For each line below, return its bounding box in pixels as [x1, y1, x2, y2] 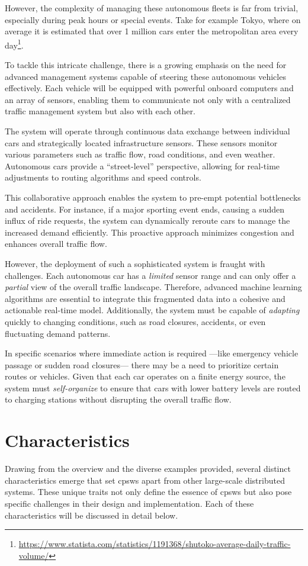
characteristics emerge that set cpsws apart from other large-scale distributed [5, 474, 285, 486]
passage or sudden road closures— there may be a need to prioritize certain [5, 358, 279, 371]
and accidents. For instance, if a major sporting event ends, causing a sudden [5, 202, 285, 215]
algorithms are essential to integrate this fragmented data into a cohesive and [5, 292, 285, 304]
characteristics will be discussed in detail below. [5, 509, 178, 521]
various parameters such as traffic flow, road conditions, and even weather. [5, 148, 275, 160]
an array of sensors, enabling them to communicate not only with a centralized [5, 93, 291, 105]
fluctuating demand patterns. [5, 327, 111, 339]
